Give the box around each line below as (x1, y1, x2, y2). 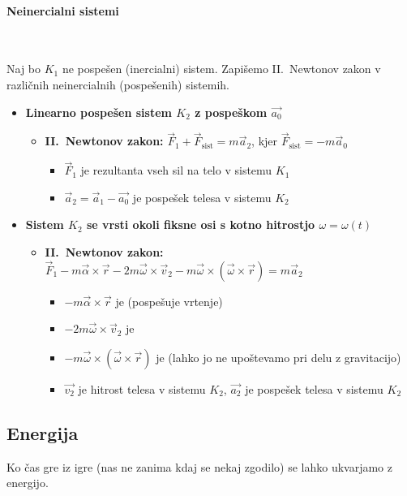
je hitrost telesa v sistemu (78, 380, 206, 397)
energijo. (6, 474, 49, 491)
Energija (6, 420, 79, 445)
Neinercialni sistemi (6, 2, 119, 19)
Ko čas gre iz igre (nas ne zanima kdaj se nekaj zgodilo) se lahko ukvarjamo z (6, 458, 392, 475)
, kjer (251, 132, 278, 149)
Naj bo (6, 60, 41, 77)
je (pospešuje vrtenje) (115, 292, 223, 309)
